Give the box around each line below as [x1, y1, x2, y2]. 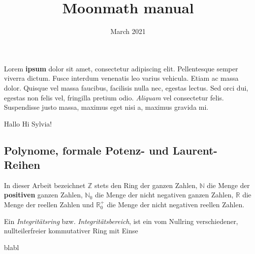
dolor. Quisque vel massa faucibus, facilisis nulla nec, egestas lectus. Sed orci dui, [4, 82, 249, 93]
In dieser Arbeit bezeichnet [4, 180, 86, 190]
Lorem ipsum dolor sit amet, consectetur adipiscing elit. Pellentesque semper [4, 63, 238, 73]
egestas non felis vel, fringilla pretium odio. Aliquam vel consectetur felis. [4, 92, 224, 102]
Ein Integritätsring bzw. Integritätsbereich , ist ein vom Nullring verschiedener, [4, 216, 238, 226]
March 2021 [110, 26, 146, 36]
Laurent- [172, 142, 218, 158]
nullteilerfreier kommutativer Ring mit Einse [4, 225, 138, 236]
